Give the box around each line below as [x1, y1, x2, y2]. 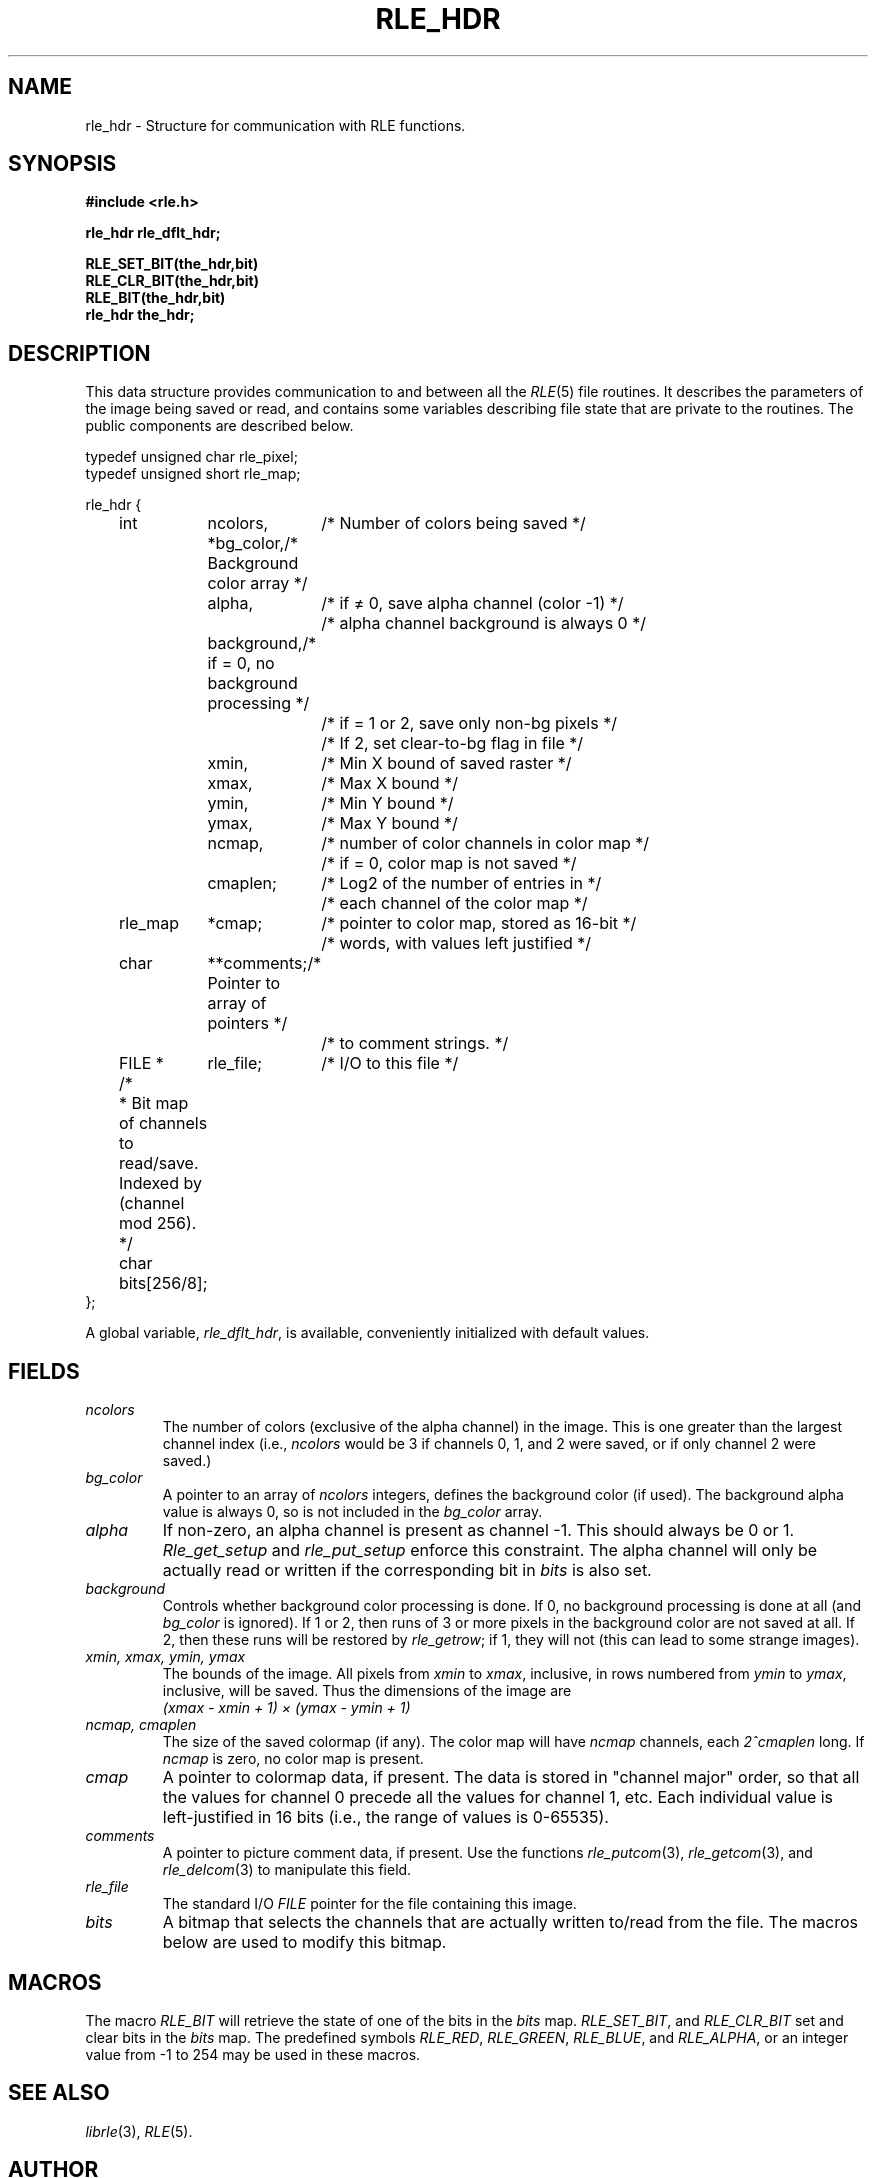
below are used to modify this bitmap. [162, 1932, 447, 1953]
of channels [118, 1113, 208, 1134]
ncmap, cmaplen [85, 1716, 197, 1734]
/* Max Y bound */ [321, 813, 458, 834]
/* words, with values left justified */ [321, 933, 592, 954]
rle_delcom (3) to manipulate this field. [162, 1861, 412, 1879]
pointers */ [207, 1013, 288, 1034]
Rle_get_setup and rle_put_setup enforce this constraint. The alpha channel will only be [162, 1540, 818, 1561]
